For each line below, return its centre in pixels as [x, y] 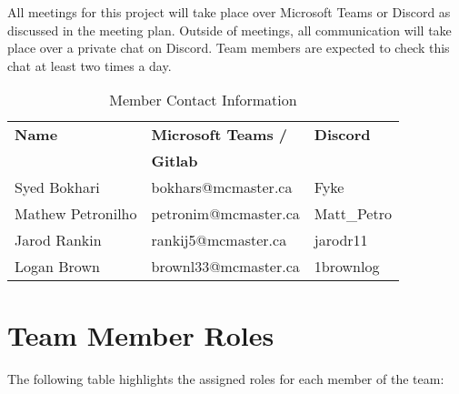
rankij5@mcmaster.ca [219, 240]
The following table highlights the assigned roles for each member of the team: [226, 378]
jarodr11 [341, 240]
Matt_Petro [353, 214]
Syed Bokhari [57, 187]
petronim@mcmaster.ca [225, 214]
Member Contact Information [203, 100]
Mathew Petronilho [76, 214]
